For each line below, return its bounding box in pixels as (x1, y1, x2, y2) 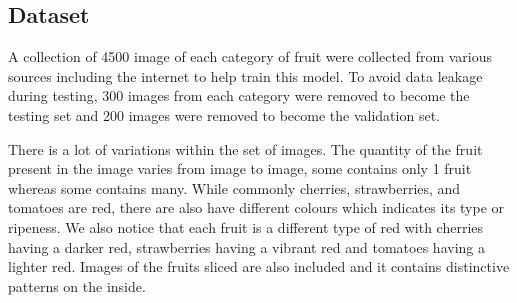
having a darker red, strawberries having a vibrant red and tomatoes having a (8, 236, 485, 257)
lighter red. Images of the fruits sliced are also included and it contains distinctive (8, 256, 510, 277)
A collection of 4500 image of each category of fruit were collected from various (8, 46, 492, 67)
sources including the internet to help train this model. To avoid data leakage (8, 65, 483, 86)
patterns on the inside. (8, 275, 146, 296)
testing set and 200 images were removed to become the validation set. (8, 104, 440, 125)
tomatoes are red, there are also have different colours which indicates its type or (8, 197, 505, 218)
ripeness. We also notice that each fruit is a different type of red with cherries (8, 216, 484, 237)
